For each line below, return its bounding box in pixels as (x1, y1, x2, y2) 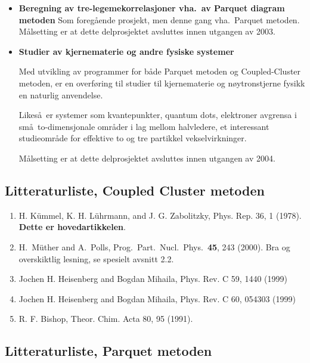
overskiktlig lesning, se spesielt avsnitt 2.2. (18, 252, 174, 265)
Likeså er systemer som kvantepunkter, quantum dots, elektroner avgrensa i (18, 108, 297, 121)
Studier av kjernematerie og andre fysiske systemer (18, 45, 234, 57)
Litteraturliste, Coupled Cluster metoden (5, 181, 265, 199)
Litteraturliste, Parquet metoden (5, 342, 212, 360)
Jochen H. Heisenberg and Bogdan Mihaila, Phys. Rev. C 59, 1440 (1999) (18, 272, 287, 285)
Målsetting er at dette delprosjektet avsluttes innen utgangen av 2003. (18, 25, 275, 38)
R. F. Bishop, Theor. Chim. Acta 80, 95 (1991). (18, 312, 193, 325)
